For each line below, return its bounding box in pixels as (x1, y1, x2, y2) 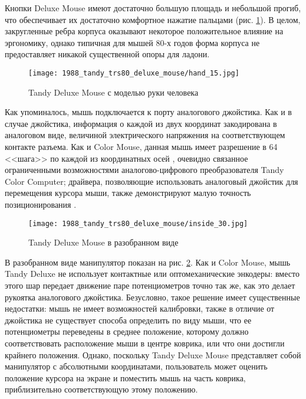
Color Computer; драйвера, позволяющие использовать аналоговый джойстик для (5, 175, 298, 187)
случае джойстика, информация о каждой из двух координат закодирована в (5, 117, 277, 129)
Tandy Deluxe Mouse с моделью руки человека (28, 86, 199, 98)
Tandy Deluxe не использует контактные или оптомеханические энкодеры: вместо (5, 267, 300, 280)
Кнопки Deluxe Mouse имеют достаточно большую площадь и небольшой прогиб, (5, 2, 301, 14)
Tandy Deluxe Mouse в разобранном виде (28, 236, 179, 248)
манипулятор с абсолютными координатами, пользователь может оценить (5, 360, 268, 372)
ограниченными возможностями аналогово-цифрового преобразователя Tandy (5, 163, 284, 176)
